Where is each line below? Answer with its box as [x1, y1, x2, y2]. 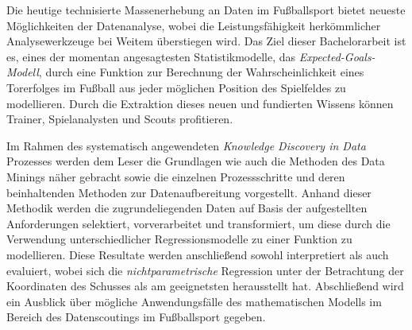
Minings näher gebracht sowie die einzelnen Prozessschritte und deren [6, 168, 345, 184]
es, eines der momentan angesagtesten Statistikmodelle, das [6, 48, 296, 64]
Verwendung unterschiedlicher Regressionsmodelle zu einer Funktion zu [6, 231, 352, 247]
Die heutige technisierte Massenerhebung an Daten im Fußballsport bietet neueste [6, 2, 406, 17]
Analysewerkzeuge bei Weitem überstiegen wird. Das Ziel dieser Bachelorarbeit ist [6, 33, 406, 49]
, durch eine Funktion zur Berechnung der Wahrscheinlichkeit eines [38, 64, 364, 80]
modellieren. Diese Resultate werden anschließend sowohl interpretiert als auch [6, 246, 389, 262]
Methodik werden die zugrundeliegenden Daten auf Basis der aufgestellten [6, 200, 368, 216]
